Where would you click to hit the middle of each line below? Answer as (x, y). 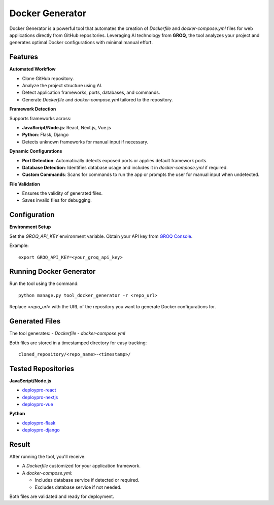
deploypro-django (41, 430)
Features (24, 57)
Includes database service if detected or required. (87, 480)
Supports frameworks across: (40, 118)
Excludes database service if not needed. (78, 487)
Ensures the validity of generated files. (62, 193)
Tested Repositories (42, 368)
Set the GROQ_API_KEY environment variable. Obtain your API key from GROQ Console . (101, 236)
